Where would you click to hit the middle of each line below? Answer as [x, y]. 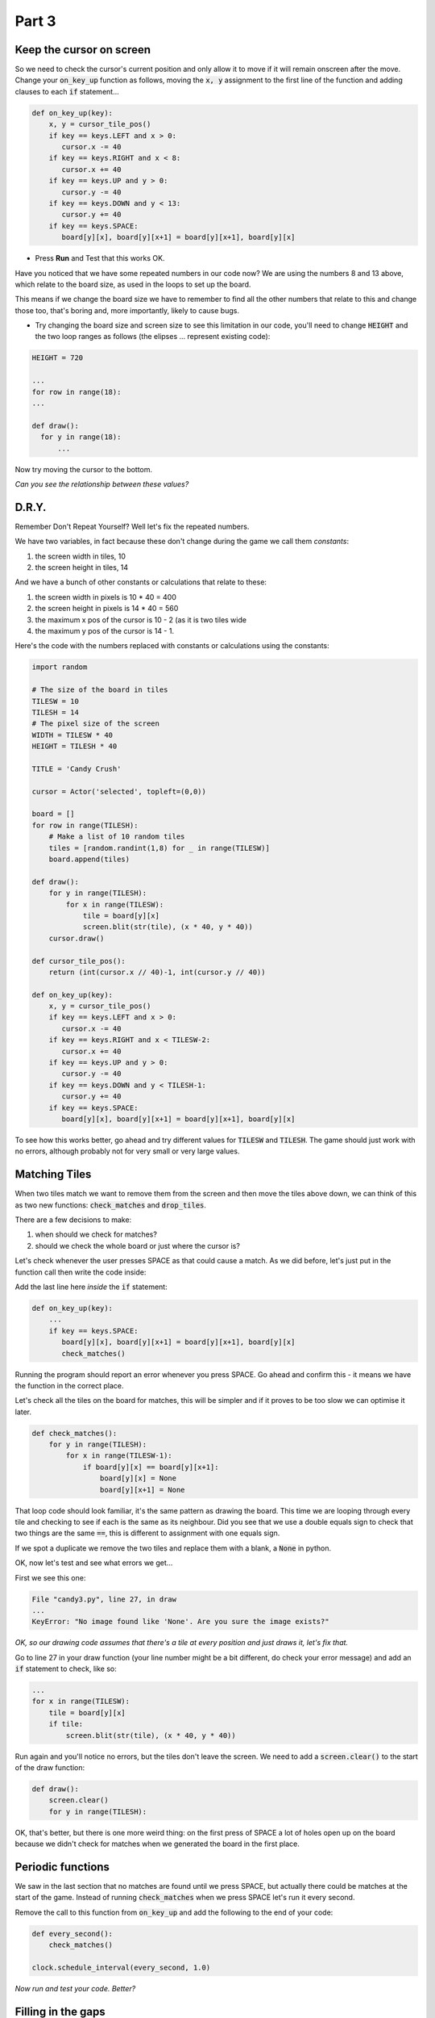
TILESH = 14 [56, 712]
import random [60, 667]
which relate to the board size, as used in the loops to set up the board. [133, 284]
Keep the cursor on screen [83, 50]
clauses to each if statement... [67, 91]
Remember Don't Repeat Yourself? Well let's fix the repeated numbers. [132, 526]
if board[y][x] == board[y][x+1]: [151, 1467]
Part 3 [35, 21]
